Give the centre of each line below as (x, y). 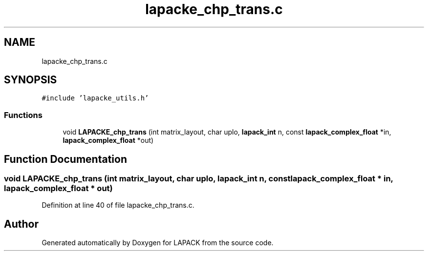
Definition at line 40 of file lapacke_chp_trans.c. (118, 205)
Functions (23, 115)
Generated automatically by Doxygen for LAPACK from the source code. (158, 243)
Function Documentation (65, 159)
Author (21, 224)
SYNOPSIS (31, 80)
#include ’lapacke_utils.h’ (95, 98)
